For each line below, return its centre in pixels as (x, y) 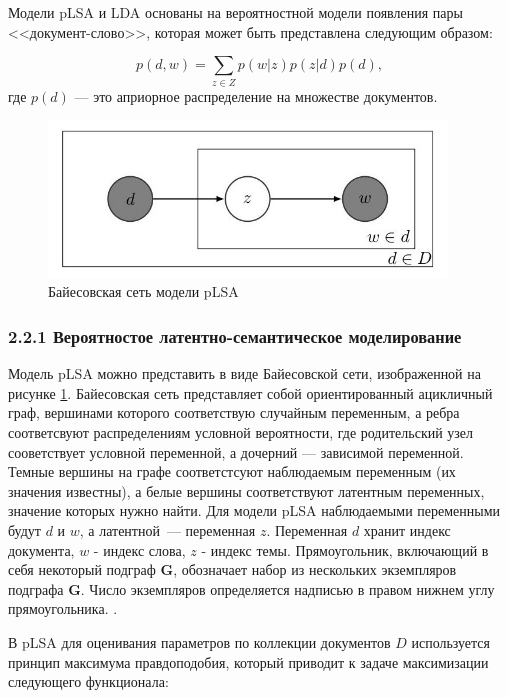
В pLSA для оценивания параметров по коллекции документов (199, 641)
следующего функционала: (88, 681)
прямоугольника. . (63, 608)
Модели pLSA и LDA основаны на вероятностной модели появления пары (235, 12)
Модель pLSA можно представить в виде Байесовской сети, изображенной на (244, 373)
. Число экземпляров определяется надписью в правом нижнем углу (287, 588)
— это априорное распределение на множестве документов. (256, 95)
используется (451, 641)
